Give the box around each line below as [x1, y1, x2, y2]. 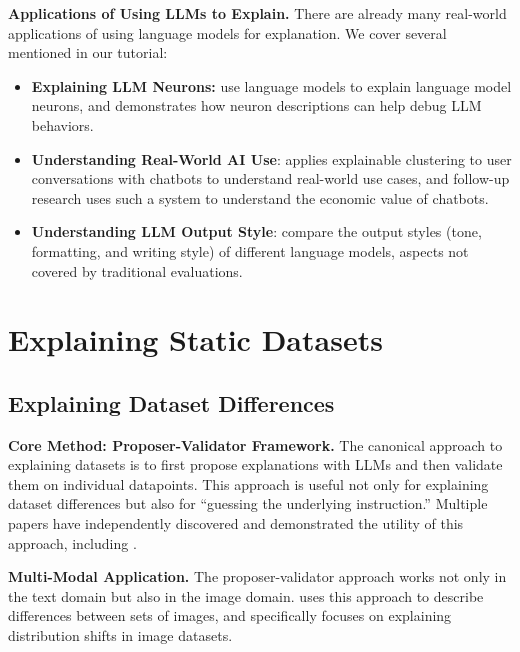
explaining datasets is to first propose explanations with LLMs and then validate [8, 454, 503, 475]
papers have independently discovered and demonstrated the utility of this [8, 513, 464, 534]
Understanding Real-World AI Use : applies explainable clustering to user [31, 148, 512, 169]
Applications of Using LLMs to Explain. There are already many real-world [8, 3, 507, 23]
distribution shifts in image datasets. [8, 625, 233, 646]
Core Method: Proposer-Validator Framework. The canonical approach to [8, 434, 503, 455]
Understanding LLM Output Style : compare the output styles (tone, [31, 221, 482, 242]
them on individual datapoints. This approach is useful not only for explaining [8, 473, 489, 494]
